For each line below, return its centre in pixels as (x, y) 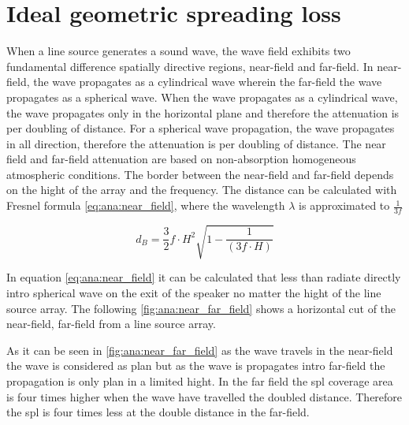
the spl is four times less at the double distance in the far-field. (158, 412)
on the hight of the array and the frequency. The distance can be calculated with (202, 190)
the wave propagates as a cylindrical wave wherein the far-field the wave (208, 82)
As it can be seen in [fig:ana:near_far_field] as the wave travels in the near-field (200, 350)
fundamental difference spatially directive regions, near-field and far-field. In (190, 66)
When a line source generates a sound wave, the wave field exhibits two (178, 51)
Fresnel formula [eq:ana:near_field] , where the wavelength (146, 205)
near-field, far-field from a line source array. (111, 324)
